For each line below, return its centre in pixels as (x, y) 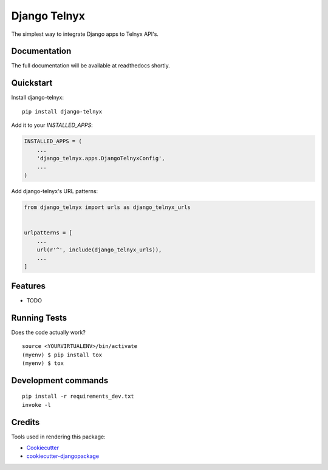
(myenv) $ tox (43, 363)
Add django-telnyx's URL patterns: (55, 191)
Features (28, 286)
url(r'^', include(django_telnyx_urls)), (99, 250)
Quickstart (32, 83)
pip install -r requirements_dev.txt (78, 397)
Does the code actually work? (49, 332)
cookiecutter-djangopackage (63, 456)
